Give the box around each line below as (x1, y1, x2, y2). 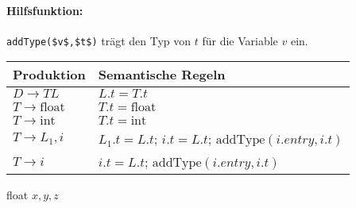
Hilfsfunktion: (6, 2, 83, 18)
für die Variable (202, 32, 278, 48)
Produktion (13, 65, 86, 84)
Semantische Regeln (98, 65, 226, 84)
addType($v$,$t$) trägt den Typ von (6, 32, 192, 48)
